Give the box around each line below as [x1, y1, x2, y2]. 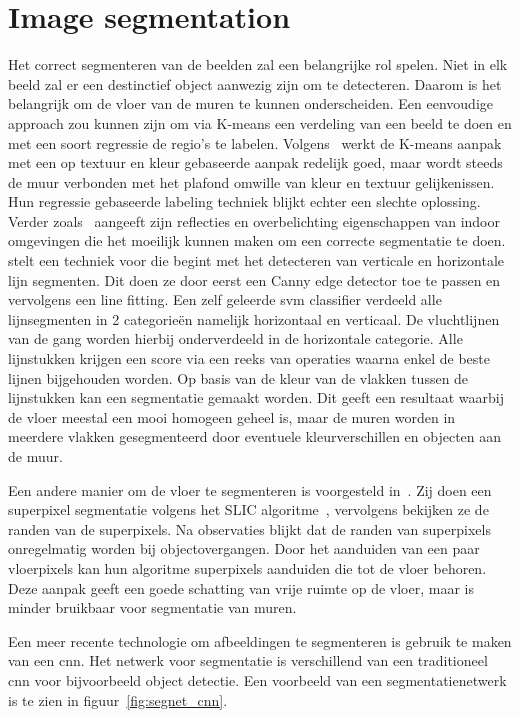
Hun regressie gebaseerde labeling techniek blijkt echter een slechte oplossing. [8, 191, 481, 212]
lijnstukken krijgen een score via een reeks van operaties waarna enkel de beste [8, 348, 490, 369]
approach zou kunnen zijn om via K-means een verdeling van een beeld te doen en [8, 112, 512, 133]
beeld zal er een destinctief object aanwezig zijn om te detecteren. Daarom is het [8, 73, 502, 94]
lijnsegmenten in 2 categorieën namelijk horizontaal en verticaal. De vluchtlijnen [8, 308, 500, 329]
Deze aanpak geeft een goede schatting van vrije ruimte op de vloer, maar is [8, 577, 474, 598]
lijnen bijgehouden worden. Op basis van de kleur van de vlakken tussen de [8, 367, 469, 388]
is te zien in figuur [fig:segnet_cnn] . [8, 689, 228, 710]
